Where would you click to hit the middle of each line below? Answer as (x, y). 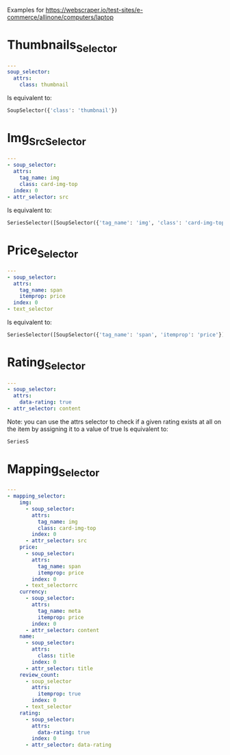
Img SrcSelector (47, 139)
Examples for (26, 10)
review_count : (39, 675)
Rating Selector (46, 364)
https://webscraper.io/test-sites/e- (94, 10)
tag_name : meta (59, 611)
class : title (56, 656)
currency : (34, 592)
